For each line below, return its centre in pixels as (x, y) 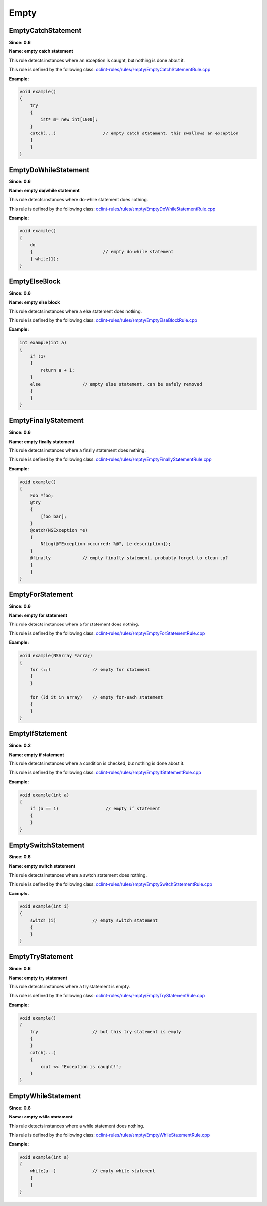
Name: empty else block (35, 302)
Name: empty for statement (38, 615)
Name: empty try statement (38, 978)
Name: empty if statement (37, 755)
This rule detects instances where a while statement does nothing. (77, 1126)
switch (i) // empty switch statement (94, 920)
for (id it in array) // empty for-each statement (96, 697)
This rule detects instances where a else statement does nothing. (76, 311)
